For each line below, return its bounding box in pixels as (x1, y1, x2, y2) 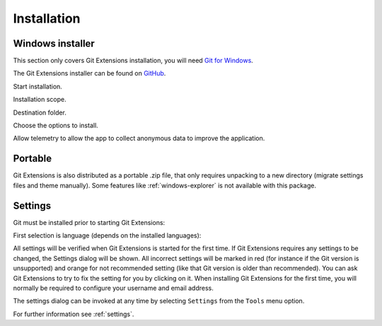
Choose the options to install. (13, 121, 98, 130)
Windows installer (13, 37, 95, 50)
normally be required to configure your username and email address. (13, 284, 214, 292)
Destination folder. (13, 108, 67, 117)
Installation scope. (13, 95, 66, 104)
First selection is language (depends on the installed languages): (13, 231, 202, 240)
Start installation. (13, 82, 63, 91)
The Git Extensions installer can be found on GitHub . (13, 69, 166, 78)
